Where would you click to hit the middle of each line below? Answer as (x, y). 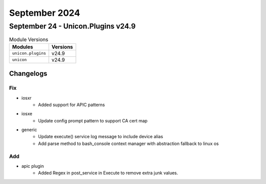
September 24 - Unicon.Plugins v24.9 (72, 26)
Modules (23, 47)
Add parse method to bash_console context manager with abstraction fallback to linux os (129, 144)
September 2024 (45, 13)
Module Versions (29, 39)
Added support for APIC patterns (72, 105)
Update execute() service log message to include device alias (101, 137)
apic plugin (33, 166)
